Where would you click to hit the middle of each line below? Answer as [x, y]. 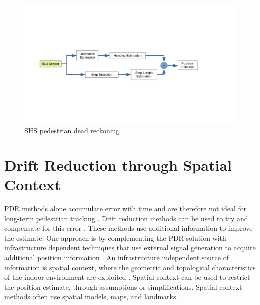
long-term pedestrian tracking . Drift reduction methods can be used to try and [126, 218]
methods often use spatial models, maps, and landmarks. [91, 297]
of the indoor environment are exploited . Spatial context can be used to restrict [127, 277]
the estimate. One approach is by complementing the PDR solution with [115, 238]
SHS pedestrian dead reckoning [72, 130]
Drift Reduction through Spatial [118, 165]
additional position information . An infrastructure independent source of [116, 257]
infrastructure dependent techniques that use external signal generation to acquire [130, 248]
